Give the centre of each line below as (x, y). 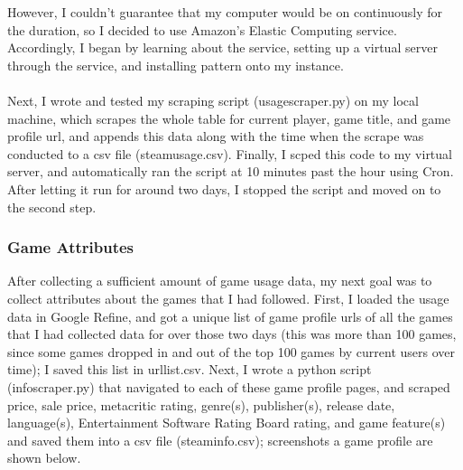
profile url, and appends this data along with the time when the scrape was (216, 136)
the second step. (52, 207)
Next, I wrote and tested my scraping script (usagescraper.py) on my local (213, 100)
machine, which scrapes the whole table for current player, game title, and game (229, 118)
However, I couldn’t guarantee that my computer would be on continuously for (225, 12)
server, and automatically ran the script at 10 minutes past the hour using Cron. (231, 171)
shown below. (44, 458)
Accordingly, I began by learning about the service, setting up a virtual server (222, 47)
